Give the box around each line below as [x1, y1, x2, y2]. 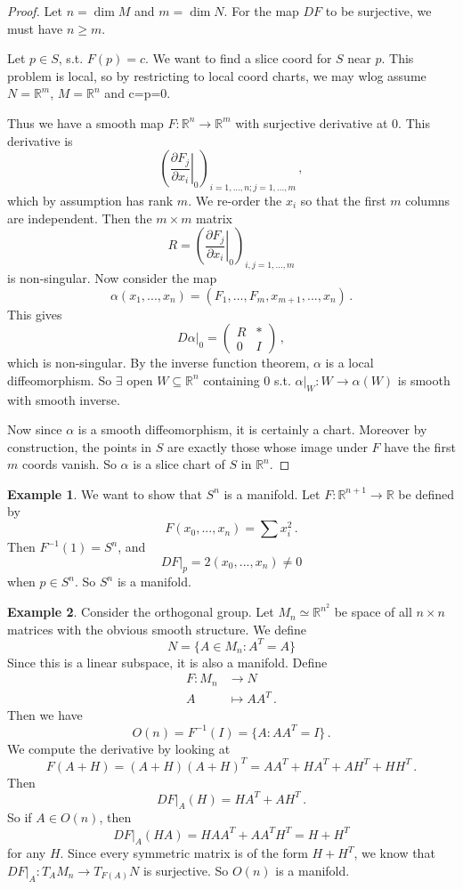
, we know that [353, 844, 435, 862]
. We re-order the [188, 190, 282, 209]
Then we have [7, 706, 83, 724]
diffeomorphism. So [7, 370, 112, 389]
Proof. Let [7, 2, 62, 20]
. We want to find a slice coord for [145, 49, 332, 68]
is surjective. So [142, 861, 229, 879]
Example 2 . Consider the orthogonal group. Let [7, 602, 274, 621]
